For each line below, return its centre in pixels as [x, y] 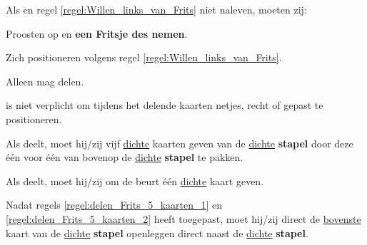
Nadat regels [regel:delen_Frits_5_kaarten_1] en [114, 205]
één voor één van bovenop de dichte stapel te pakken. [125, 157]
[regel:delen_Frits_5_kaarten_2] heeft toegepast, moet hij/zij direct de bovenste [183, 218]
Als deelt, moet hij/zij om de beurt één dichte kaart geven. [135, 181]
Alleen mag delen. [45, 81]
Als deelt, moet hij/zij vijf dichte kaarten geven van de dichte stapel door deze [180, 143]
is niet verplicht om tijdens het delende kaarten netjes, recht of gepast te [165, 105]
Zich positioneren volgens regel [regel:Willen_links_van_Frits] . [144, 57]
